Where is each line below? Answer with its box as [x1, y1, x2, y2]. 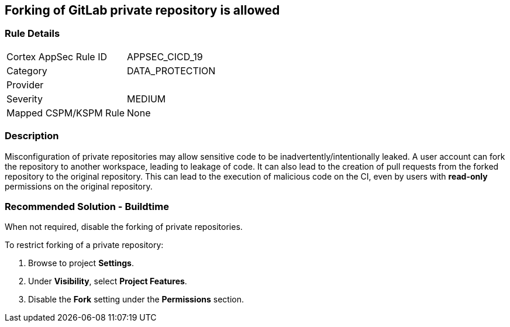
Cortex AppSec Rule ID [6, 50, 108, 63]
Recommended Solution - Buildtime [5, 200, 169, 212]
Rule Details [5, 27, 60, 40]
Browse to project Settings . [28, 258, 134, 269]
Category [6, 64, 47, 77]
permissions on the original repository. [5, 181, 153, 191]
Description [5, 130, 59, 142]
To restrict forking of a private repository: [5, 240, 164, 250]
